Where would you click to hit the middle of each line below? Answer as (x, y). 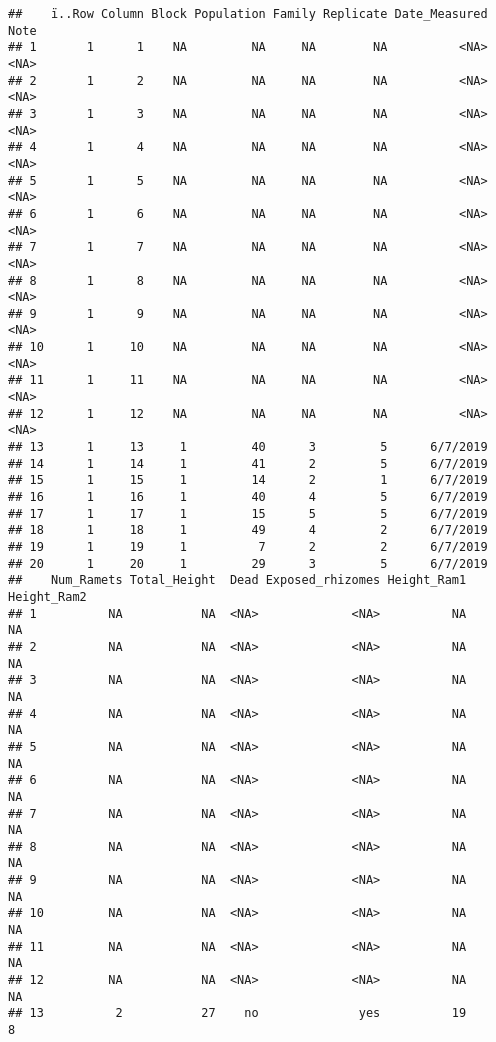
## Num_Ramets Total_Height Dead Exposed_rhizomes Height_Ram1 (237, 580)
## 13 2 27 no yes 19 (237, 1013)
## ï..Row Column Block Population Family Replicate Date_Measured (248, 14)
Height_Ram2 (47, 596)
